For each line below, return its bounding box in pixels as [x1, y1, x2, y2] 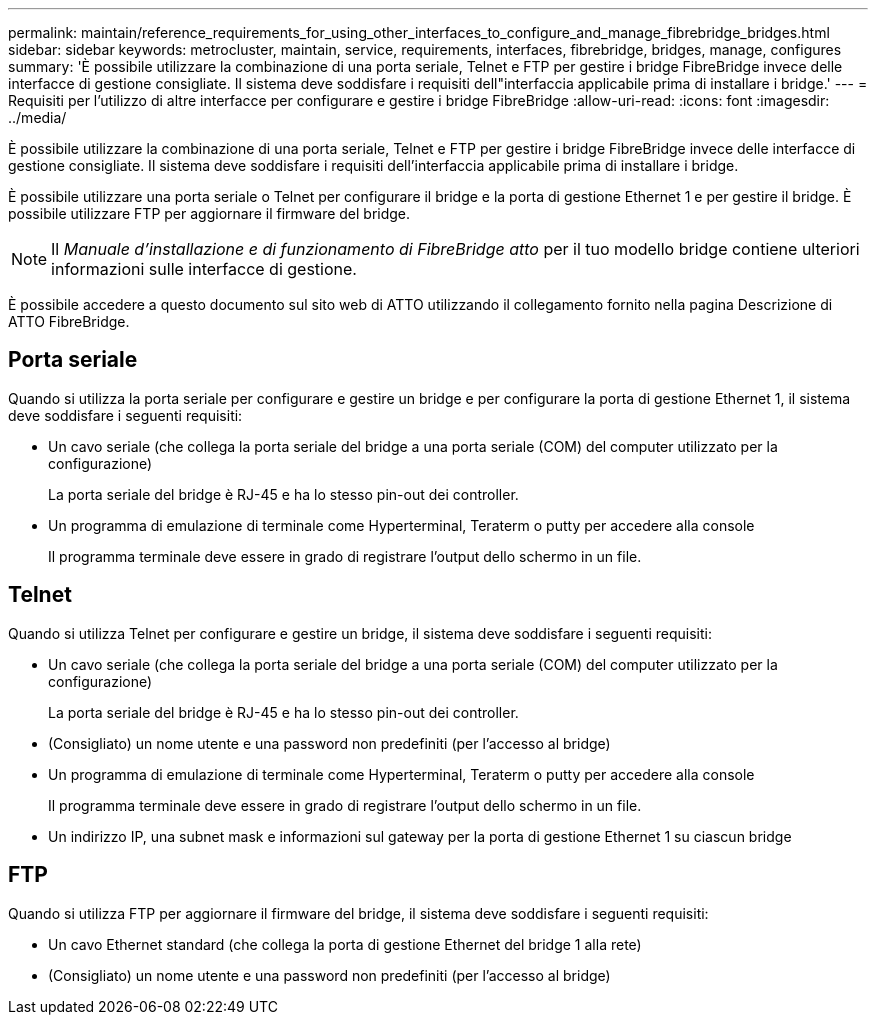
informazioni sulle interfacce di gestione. [51, 259, 357, 279]
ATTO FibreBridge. [8, 313, 130, 330]
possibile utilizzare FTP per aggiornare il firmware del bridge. [8, 205, 411, 222]
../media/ [8, 109, 67, 126]
